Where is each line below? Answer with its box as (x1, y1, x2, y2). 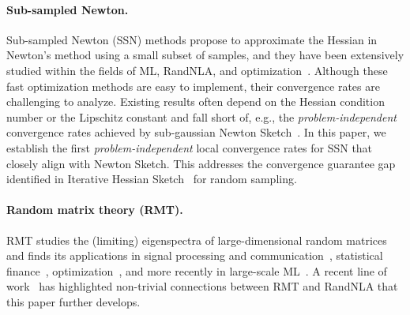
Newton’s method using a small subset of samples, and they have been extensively (6, 47, 404, 63)
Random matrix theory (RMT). (6, 201, 183, 218)
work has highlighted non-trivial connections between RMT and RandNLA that (6, 278, 398, 294)
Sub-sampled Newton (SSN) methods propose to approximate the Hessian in (6, 31, 378, 47)
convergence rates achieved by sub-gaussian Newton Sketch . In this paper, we (6, 124, 386, 141)
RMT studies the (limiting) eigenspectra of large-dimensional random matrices (6, 231, 387, 248)
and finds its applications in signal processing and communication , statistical (6, 247, 383, 264)
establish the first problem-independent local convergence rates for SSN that (6, 139, 373, 156)
